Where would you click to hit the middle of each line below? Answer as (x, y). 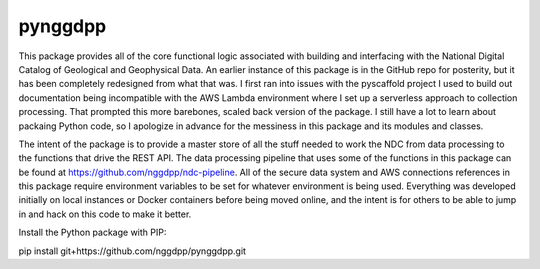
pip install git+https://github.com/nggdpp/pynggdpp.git (132, 251)
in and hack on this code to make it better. (105, 214)
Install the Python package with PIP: (92, 232)
